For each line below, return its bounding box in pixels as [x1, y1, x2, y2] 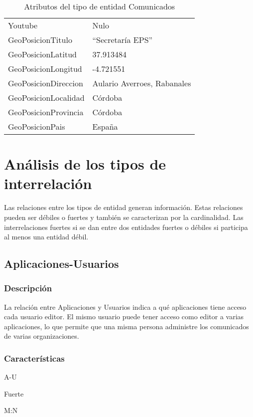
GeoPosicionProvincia [8, 106, 84, 118]
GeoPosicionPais [8, 121, 65, 132]
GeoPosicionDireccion [8, 77, 83, 89]
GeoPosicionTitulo [8, 34, 72, 45]
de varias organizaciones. [4, 331, 79, 341]
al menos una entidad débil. [4, 231, 89, 242]
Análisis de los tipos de [4, 154, 166, 174]
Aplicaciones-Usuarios [4, 256, 119, 271]
